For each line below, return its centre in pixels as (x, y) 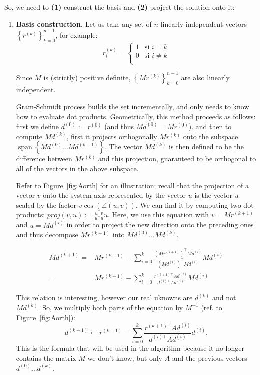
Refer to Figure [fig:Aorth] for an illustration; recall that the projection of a (132, 185)
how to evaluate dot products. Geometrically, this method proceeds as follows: (136, 116)
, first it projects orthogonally (112, 136)
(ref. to (212, 307)
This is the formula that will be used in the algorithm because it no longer (130, 348)
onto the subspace (211, 136)
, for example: (76, 34)
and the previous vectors (210, 358)
